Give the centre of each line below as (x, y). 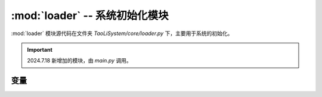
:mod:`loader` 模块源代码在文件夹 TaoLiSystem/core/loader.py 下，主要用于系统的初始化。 (122, 33)
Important (40, 49)
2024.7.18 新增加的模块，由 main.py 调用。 (79, 61)
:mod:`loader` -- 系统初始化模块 (90, 15)
